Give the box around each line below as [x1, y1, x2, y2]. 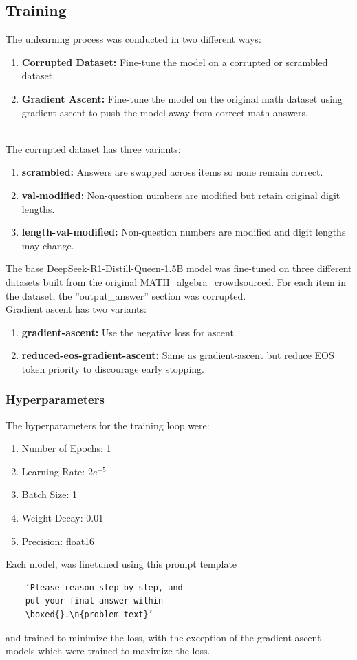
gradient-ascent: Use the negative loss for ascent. [21, 324, 237, 339]
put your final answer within [25, 596, 164, 606]
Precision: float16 [21, 533, 95, 548]
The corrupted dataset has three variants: [6, 141, 181, 156]
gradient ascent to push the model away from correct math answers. [21, 105, 308, 119]
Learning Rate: [21, 464, 85, 478]
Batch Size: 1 [21, 487, 78, 502]
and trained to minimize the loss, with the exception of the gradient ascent [6, 630, 321, 644]
